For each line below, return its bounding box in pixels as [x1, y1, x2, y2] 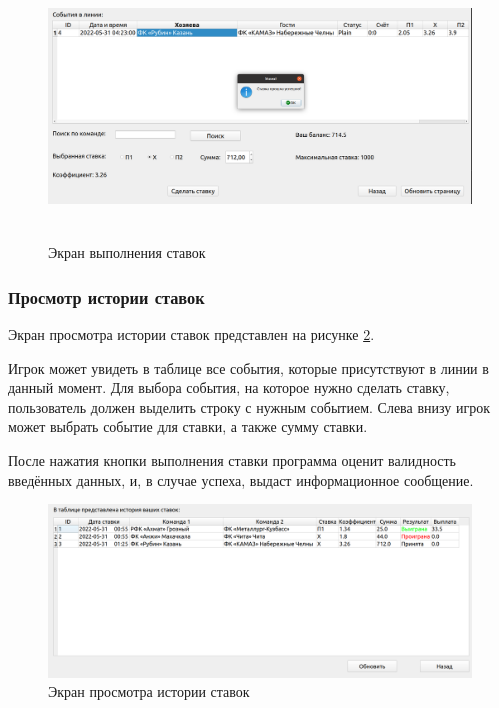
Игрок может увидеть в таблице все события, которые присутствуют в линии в [8, 357, 489, 378]
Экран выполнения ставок [48, 242, 206, 263]
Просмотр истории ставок [8, 284, 205, 309]
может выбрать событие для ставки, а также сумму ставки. [8, 416, 368, 437]
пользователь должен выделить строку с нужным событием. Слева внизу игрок [8, 396, 490, 417]
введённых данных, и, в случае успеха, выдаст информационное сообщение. [8, 469, 474, 490]
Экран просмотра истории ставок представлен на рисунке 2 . [8, 323, 375, 344]
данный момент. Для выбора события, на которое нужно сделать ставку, [8, 377, 450, 398]
